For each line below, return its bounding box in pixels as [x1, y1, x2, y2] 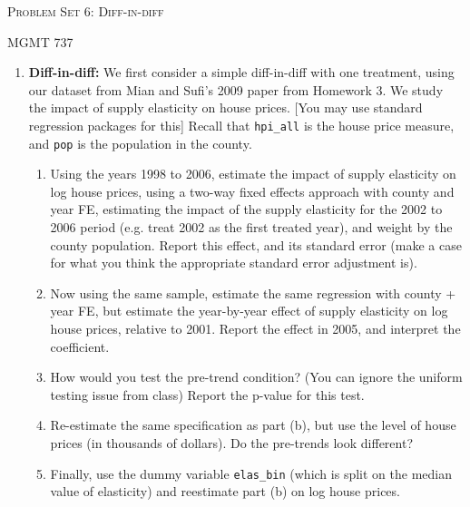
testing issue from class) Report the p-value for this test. [50, 385, 365, 404]
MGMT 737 [7, 32, 73, 51]
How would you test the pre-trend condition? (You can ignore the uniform [50, 367, 463, 386]
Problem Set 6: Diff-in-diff [7, 2, 164, 20]
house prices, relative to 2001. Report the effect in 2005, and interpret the [50, 319, 461, 338]
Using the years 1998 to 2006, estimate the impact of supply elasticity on [50, 164, 456, 183]
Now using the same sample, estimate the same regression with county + [50, 283, 456, 302]
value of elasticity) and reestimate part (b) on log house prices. [50, 482, 400, 501]
